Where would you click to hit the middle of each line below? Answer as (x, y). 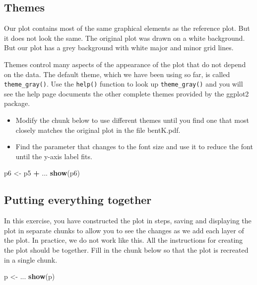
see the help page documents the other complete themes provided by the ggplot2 (127, 93)
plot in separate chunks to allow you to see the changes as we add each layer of (124, 230)
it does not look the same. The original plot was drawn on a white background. (125, 38)
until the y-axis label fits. (54, 156)
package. (17, 103)
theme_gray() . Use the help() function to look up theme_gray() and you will (124, 84)
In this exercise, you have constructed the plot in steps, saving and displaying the (128, 221)
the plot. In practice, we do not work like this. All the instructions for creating (124, 240)
